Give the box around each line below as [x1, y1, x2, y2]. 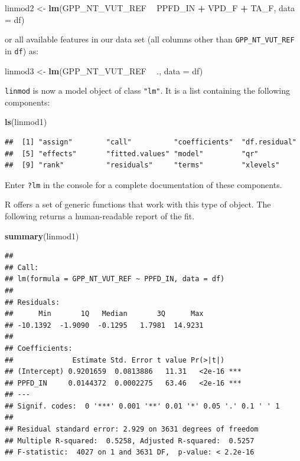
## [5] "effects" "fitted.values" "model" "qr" [5, 149, 259, 158]
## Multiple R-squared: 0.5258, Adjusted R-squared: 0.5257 [5, 436, 255, 445]
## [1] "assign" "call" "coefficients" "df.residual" [5, 137, 296, 146]
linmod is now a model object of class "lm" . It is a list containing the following [5, 84, 291, 97]
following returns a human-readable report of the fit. [5, 209, 195, 222]
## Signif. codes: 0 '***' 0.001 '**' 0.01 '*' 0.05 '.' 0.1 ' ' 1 [5, 401, 280, 410]
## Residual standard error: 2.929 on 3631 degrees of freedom [5, 425, 259, 434]
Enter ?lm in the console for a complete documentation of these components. [5, 178, 282, 190]
